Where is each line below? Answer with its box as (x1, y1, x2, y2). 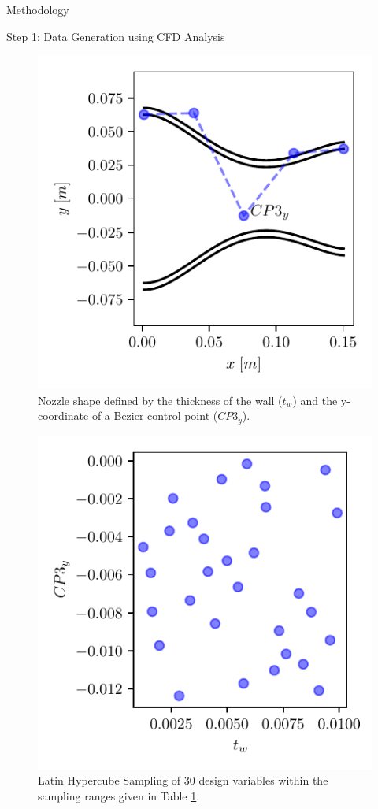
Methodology (6, 2, 69, 17)
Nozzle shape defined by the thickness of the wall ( (38, 392, 283, 408)
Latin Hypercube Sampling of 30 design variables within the (38, 772, 328, 789)
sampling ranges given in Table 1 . (38, 788, 200, 804)
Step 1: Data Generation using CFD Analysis (6, 28, 225, 44)
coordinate (38, 407, 89, 424)
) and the (292, 392, 338, 408)
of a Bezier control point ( (91, 407, 218, 424)
